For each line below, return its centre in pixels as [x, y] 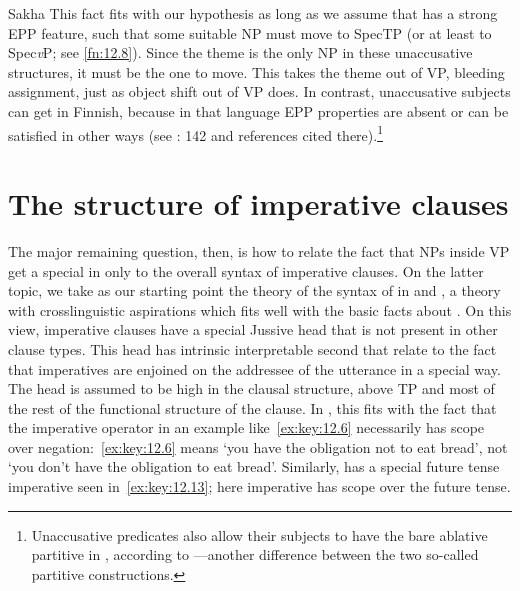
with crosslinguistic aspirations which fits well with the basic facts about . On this [260, 309]
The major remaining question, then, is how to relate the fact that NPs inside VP [259, 250]
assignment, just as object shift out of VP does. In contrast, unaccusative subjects [259, 91]
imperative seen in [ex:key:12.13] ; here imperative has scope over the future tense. [259, 486]
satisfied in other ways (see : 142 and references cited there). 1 [195, 133]
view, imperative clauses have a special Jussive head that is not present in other [253, 329]
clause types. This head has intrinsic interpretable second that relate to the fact [252, 348]
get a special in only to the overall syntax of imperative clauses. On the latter [246, 270]
